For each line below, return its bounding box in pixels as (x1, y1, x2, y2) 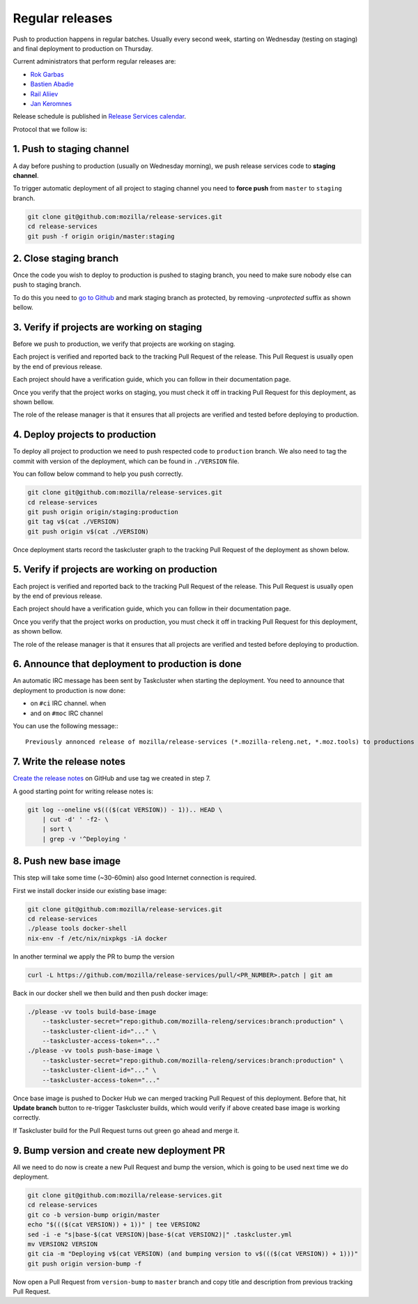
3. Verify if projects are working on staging (13, 322, 202, 333)
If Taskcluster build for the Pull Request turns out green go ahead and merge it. (13, 1126, 240, 1134)
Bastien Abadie (30, 80, 75, 89)
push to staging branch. (13, 280, 82, 289)
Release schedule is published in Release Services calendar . (13, 112, 187, 121)
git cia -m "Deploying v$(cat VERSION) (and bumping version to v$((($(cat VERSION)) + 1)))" (27, 1250, 359, 1258)
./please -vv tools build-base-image (27, 1007, 157, 1015)
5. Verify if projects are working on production (13, 564, 217, 576)
